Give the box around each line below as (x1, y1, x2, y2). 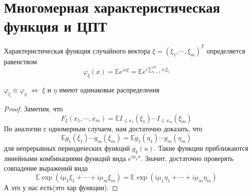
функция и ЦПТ (4, 16, 108, 36)
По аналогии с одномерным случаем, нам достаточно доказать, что (4, 123, 202, 133)
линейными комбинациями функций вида (4, 153, 126, 163)
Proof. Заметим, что (4, 104, 63, 114)
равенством (4, 56, 37, 66)
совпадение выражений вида (4, 162, 88, 173)
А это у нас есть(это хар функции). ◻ (4, 182, 118, 193)
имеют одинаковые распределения (59, 85, 160, 95)
